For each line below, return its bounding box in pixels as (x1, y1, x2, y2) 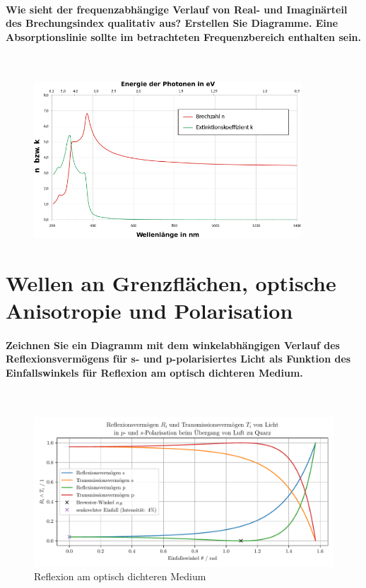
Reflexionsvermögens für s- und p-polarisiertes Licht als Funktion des (6, 351, 351, 366)
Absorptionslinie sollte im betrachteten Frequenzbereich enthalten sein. (6, 29, 362, 44)
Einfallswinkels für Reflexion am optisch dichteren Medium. (6, 365, 303, 380)
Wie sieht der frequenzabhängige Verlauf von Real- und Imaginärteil (6, 1, 348, 16)
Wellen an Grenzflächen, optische (6, 268, 336, 297)
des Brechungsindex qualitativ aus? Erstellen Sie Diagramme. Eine (6, 16, 338, 30)
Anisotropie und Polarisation (6, 295, 293, 324)
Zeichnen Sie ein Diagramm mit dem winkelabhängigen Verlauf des (6, 337, 340, 352)
